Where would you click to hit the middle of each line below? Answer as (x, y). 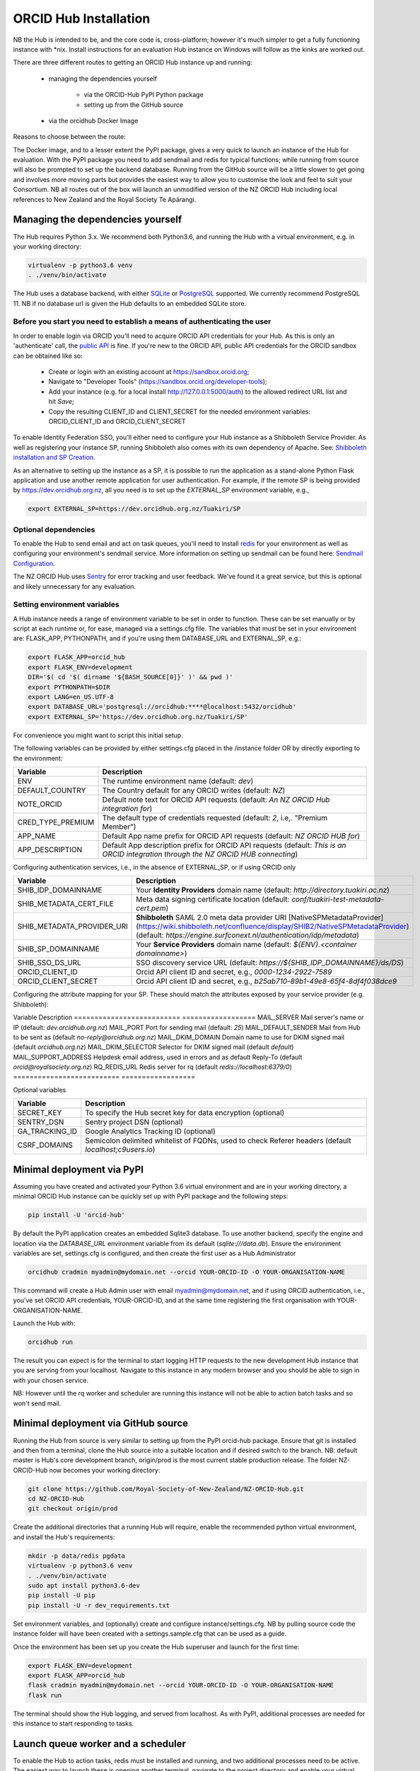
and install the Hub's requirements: (64, 1537)
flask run (45, 1695)
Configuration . (34, 563)
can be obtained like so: (48, 356)
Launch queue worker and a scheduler (100, 1744)
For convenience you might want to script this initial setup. (98, 735)
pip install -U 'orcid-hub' (76, 1215)
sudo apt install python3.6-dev (84, 1585)
